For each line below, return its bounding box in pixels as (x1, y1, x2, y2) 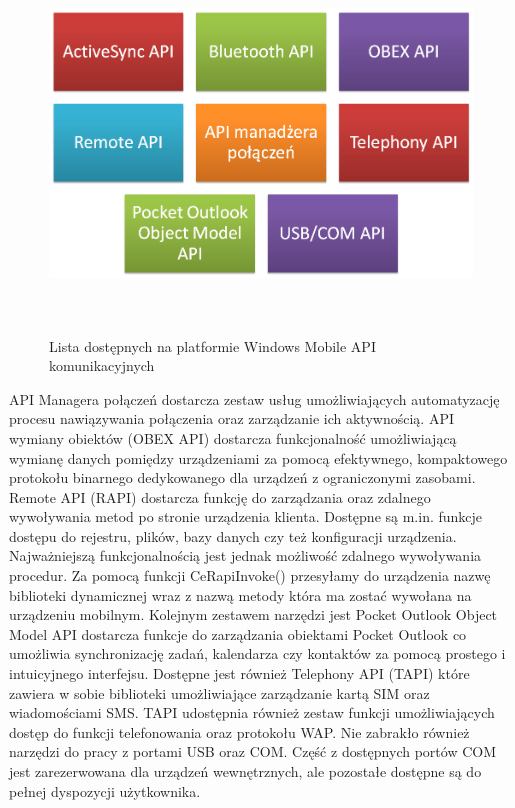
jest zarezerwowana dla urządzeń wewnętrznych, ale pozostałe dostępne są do (9, 761, 482, 781)
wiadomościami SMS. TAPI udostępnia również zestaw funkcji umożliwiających (9, 702, 495, 723)
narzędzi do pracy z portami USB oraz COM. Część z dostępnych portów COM (9, 741, 497, 762)
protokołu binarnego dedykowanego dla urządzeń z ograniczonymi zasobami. (9, 467, 476, 488)
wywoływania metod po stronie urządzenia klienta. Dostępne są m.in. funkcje (9, 506, 483, 527)
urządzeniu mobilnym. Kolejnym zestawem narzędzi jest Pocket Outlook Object (9, 604, 498, 625)
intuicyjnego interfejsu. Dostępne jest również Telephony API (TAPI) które (9, 663, 470, 684)
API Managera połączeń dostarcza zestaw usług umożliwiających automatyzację (9, 388, 500, 409)
